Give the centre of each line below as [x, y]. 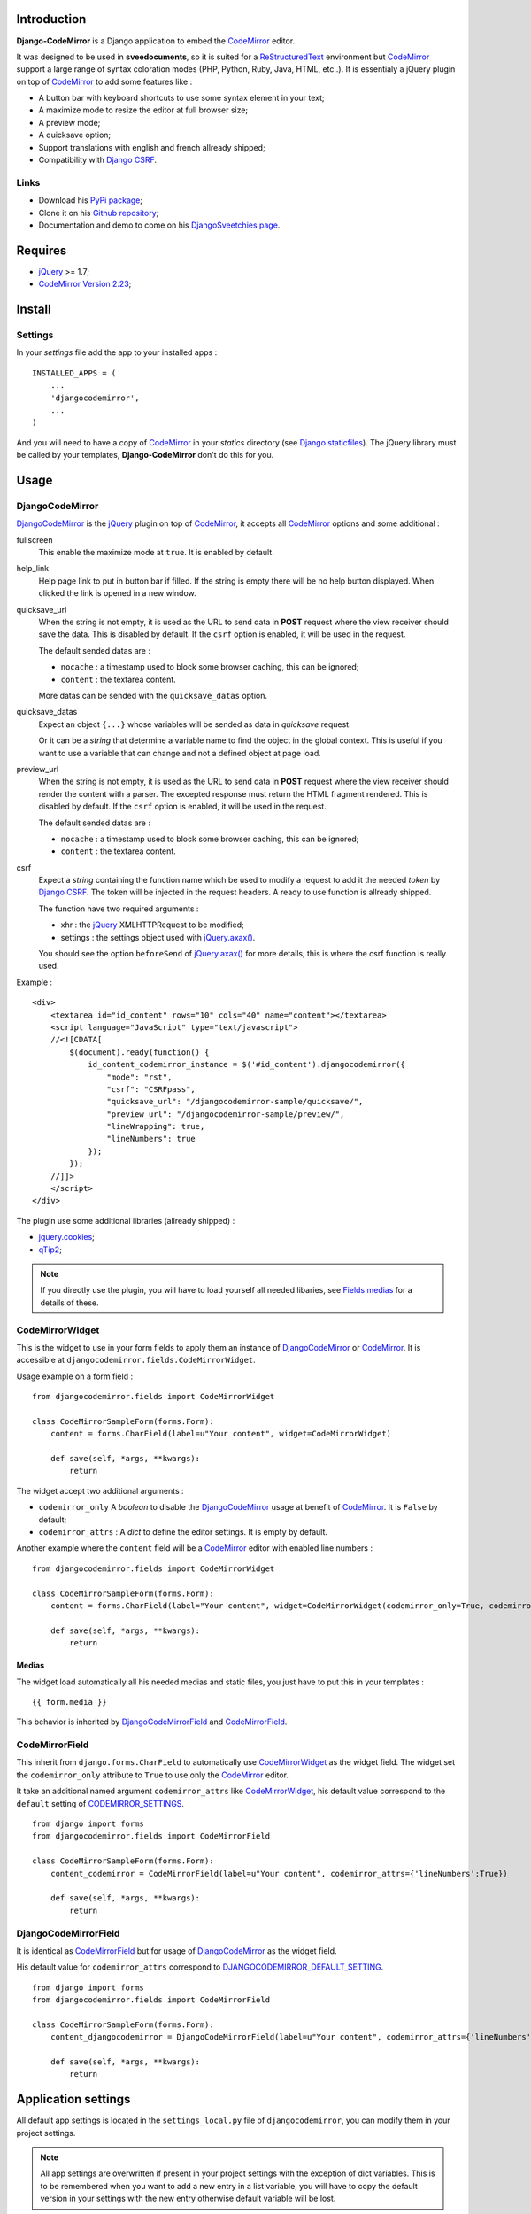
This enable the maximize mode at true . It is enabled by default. [156, 553]
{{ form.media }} [69, 1702]
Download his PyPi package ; [91, 200]
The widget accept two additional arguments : [100, 1490]
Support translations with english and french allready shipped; [152, 147]
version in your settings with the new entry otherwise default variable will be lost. [188, 2199]
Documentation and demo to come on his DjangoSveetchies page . [159, 225]
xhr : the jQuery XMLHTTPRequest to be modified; [152, 925]
